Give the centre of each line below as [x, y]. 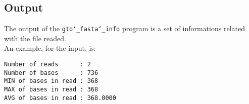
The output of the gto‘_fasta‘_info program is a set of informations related [124, 28]
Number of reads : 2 [47, 65]
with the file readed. [35, 38]
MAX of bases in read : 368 [51, 90]
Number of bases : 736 [51, 73]
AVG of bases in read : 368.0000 [60, 98]
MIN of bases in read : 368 [51, 81]
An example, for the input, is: [50, 48]
